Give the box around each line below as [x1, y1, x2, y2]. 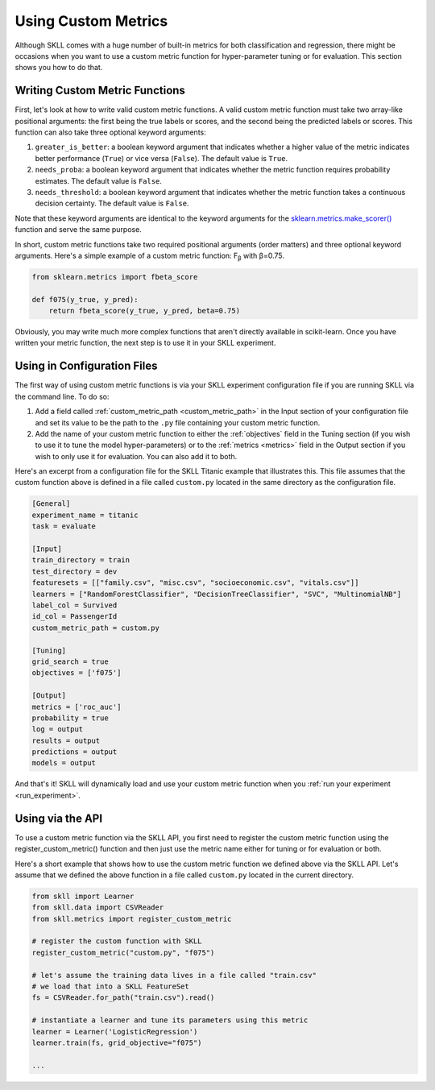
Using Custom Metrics [14, 12, 168, 30]
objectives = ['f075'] [31, 669, 122, 678]
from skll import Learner [31, 891, 135, 901]
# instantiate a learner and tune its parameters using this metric [31, 1016, 309, 1025]
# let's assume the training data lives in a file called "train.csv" [31, 971, 317, 980]
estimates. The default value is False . [35, 176, 163, 185]
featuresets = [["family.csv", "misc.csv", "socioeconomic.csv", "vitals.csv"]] [31, 578, 359, 587]
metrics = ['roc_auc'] [31, 702, 122, 711]
